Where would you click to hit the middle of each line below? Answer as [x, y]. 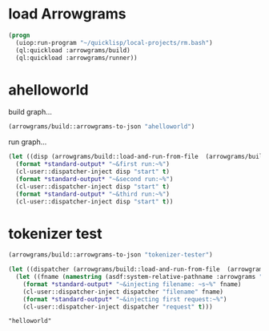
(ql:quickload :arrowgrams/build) [73, 50]
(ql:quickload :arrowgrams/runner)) [76, 58]
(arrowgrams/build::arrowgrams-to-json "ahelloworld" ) [102, 127]
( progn [19, 35]
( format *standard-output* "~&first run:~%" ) [93, 164]
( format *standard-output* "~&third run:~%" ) [93, 194]
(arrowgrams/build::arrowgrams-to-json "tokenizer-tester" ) [111, 255]
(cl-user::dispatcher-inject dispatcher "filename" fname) [123, 292]
